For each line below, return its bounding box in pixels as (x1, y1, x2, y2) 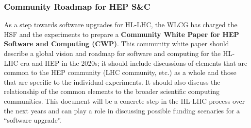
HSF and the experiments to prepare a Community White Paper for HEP (4, 29, 239, 39)
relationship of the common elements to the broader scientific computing (4, 86, 220, 96)
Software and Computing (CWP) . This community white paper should (4, 38, 229, 49)
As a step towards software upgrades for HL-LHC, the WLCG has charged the (4, 19, 237, 30)
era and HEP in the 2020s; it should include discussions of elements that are (20, 57, 248, 68)
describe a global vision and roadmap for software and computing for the (4, 48, 221, 58)
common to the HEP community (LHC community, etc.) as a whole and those (4, 67, 236, 77)
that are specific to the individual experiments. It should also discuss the (4, 76, 220, 87)
